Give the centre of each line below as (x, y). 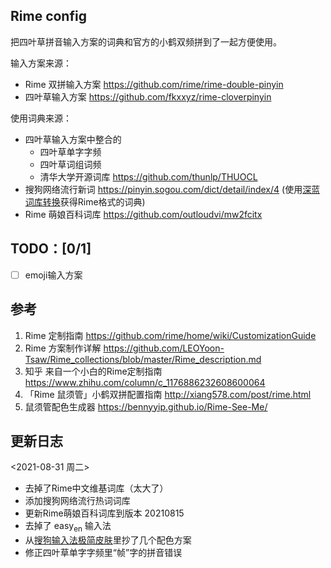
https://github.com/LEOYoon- (164, 348)
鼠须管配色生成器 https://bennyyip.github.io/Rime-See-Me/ (146, 406)
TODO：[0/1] (51, 249)
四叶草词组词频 (70, 164)
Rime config (48, 16)
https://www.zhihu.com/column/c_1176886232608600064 (145, 382)
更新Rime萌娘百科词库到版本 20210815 (104, 513)
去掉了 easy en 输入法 (68, 527)
